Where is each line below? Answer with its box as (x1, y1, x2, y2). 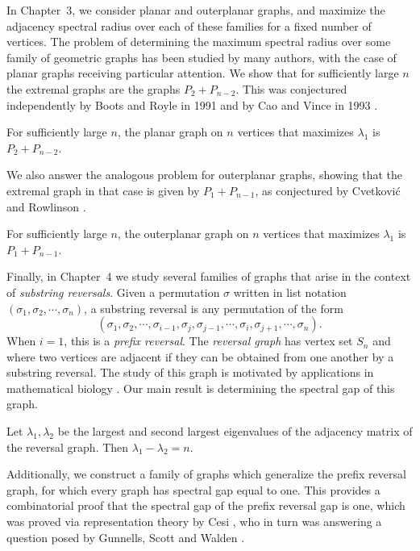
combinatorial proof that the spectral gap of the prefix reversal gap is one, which (6, 497, 405, 514)
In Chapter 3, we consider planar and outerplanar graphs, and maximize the (6, 2, 385, 18)
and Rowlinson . (6, 198, 86, 215)
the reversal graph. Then (6, 438, 129, 455)
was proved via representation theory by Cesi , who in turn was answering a (6, 513, 382, 530)
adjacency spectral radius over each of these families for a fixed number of (6, 17, 372, 34)
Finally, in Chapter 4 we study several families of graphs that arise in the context (6, 268, 411, 285)
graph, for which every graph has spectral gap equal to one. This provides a (6, 481, 380, 498)
